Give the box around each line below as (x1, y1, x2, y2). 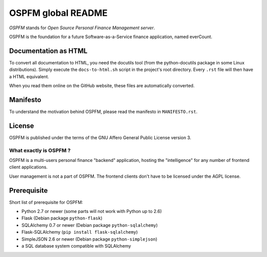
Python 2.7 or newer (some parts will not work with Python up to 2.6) (21, 208, 162, 214)
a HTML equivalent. (9, 73, 49, 79)
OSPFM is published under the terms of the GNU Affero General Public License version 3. (9, 134, 191, 141)
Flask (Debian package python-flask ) (21, 215, 102, 221)
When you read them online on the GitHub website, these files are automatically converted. (9, 83, 195, 89)
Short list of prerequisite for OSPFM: (9, 199, 84, 205)
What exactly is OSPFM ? (9, 147, 71, 154)
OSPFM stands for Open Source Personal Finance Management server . (9, 25, 155, 31)
